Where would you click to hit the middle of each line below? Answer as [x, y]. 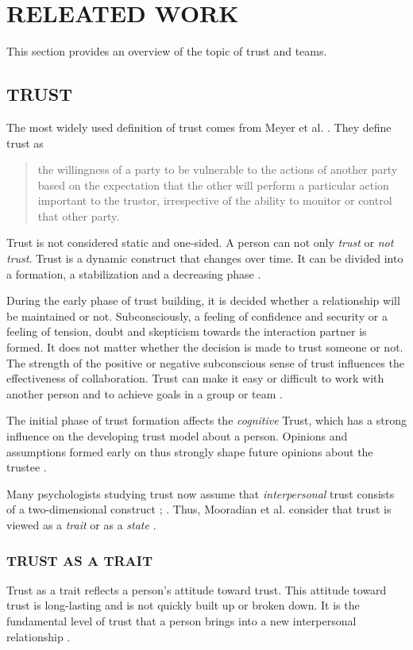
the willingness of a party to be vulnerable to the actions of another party [218, 169]
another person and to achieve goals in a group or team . [145, 393]
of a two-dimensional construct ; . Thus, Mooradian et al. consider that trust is [199, 509]
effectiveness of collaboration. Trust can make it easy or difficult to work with [195, 378]
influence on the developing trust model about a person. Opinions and [177, 436]
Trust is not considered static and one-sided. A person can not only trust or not [200, 242]
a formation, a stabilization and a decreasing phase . [134, 273]
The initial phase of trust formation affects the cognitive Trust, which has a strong [206, 420]
